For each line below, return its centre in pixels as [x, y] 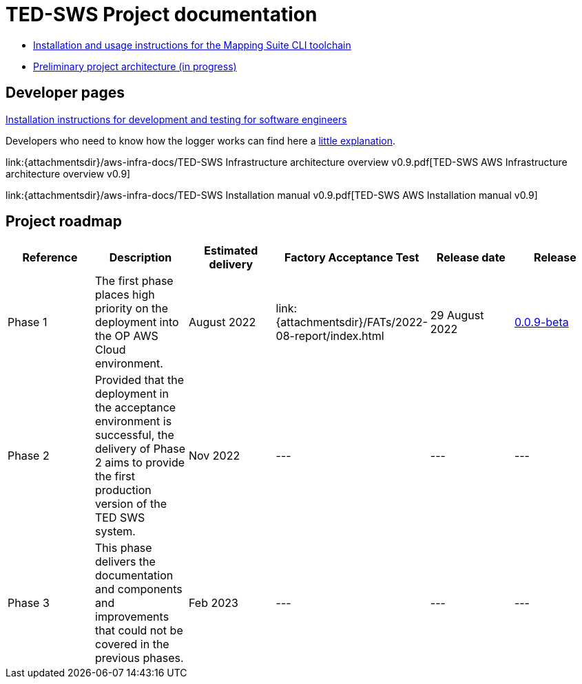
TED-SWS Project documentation [162, 14]
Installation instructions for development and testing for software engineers [176, 119]
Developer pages [65, 93]
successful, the [135, 435]
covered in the [132, 644]
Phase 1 [28, 322]
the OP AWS [127, 336]
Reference [50, 258]
